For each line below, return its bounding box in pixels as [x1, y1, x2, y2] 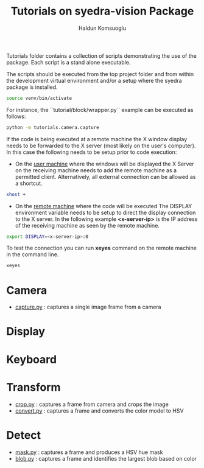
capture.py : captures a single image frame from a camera [15, 303, 161, 311]
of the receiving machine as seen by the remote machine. [15, 222, 160, 229]
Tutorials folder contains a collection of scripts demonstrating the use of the [6, 52, 197, 59]
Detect [6, 428, 41, 442]
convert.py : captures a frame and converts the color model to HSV [15, 407, 184, 414]
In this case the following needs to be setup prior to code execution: [6, 148, 177, 156]
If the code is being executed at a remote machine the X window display [6, 135, 188, 142]
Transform [6, 380, 61, 394]
